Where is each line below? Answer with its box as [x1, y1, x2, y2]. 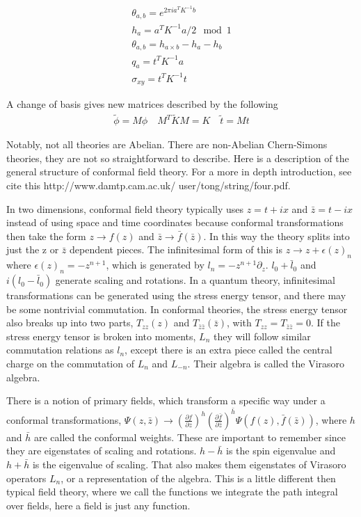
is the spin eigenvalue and [225, 443, 336, 458]
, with [227, 315, 252, 330]
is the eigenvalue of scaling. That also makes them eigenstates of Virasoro [32, 457, 346, 472]
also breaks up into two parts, [6, 315, 134, 330]
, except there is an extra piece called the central [125, 342, 332, 357]
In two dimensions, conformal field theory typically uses [6, 201, 244, 216]
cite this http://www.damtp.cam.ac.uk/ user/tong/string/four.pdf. [6, 178, 291, 193]
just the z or [6, 242, 59, 257]
